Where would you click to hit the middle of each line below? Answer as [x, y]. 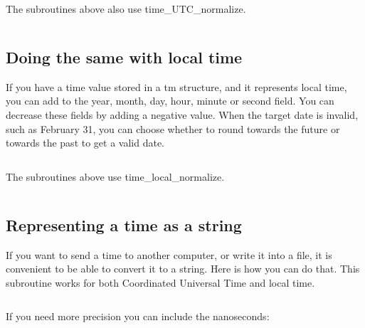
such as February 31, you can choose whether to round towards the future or [173, 128]
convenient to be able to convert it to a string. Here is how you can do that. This [183, 269]
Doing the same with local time [124, 57]
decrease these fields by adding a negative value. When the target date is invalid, [182, 114]
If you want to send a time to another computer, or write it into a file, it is [169, 254]
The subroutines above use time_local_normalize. [115, 176]
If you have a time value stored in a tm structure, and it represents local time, [176, 86]
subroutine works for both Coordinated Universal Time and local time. [160, 282]
